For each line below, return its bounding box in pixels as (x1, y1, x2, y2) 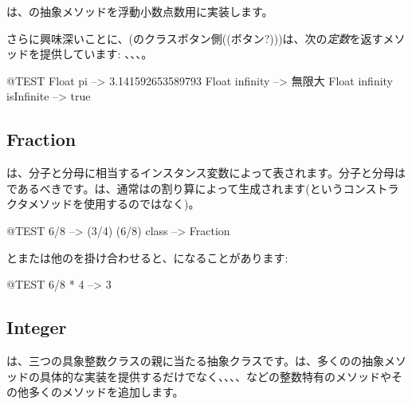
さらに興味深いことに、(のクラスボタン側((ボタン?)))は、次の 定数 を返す (6, 29, 383, 46)
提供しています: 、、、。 (39, 45, 153, 62)
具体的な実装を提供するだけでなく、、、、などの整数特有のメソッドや (39, 368, 391, 384)
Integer (6, 315, 67, 340)
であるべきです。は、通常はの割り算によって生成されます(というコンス (6, 179, 377, 196)
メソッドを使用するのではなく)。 (28, 195, 200, 212)
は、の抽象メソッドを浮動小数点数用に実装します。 (6, 3, 273, 19)
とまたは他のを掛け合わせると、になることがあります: (6, 249, 288, 265)
